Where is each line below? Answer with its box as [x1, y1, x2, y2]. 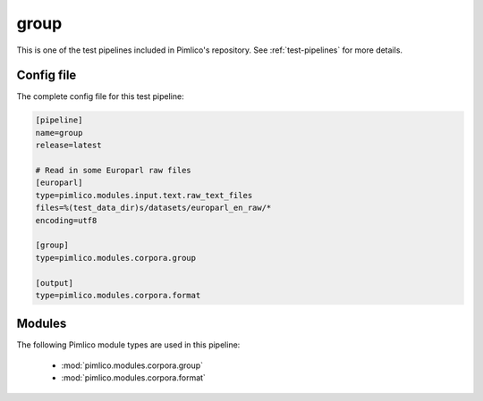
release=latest [35, 140, 102, 151]
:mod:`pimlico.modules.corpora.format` [61, 372, 206, 383]
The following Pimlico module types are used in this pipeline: [16, 339, 241, 350]
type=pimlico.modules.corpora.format [35, 290, 201, 300]
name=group [35, 128, 83, 138]
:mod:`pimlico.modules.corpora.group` [61, 360, 204, 371]
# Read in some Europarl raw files [35, 165, 191, 175]
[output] [35, 278, 74, 288]
